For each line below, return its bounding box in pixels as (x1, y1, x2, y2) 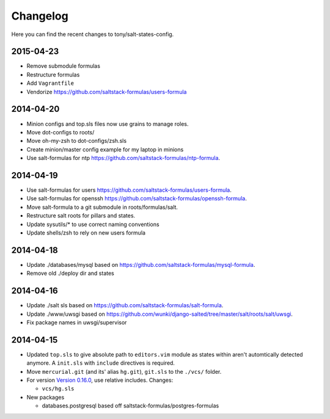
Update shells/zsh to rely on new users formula (26, 229, 146, 236)
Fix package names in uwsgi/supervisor (26, 318, 127, 326)
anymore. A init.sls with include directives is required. (26, 359, 175, 366)
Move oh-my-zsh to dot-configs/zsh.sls (26, 137, 127, 145)
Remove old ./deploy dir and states (26, 269, 114, 277)
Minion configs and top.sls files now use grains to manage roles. (26, 120, 189, 128)
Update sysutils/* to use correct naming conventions (26, 220, 159, 228)
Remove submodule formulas (26, 62, 101, 70)
